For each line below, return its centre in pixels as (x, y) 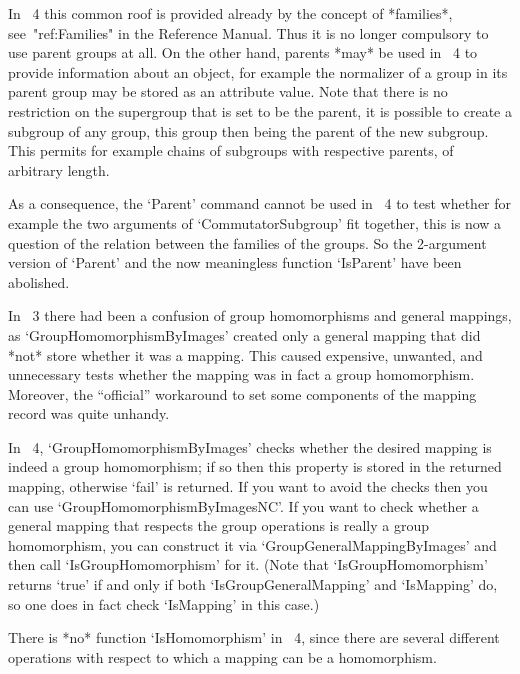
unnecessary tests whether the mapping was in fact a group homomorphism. (241, 374)
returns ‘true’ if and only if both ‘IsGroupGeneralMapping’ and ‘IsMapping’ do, (253, 584)
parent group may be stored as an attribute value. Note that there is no (228, 91)
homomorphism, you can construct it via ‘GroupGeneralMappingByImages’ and (252, 544)
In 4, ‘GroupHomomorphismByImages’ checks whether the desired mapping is (250, 446)
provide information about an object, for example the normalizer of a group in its (258, 71)
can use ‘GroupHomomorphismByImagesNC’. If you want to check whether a (243, 505)
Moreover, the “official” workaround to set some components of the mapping (242, 393)
